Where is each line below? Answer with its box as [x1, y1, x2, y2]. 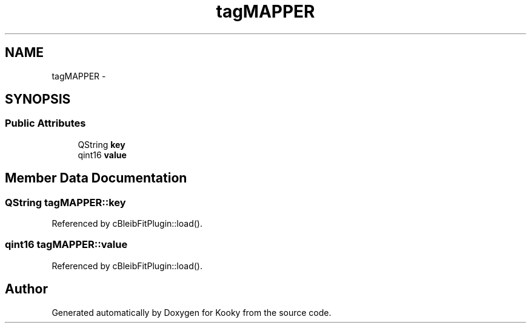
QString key [78, 139, 125, 150]
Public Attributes [5, 117, 86, 130]
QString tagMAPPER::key [5, 196, 126, 209]
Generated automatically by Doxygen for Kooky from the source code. [52, 307, 332, 318]
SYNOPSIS [5, 92, 71, 107]
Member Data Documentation [5, 170, 187, 186]
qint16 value [78, 149, 127, 160]
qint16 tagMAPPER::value [5, 238, 128, 251]
